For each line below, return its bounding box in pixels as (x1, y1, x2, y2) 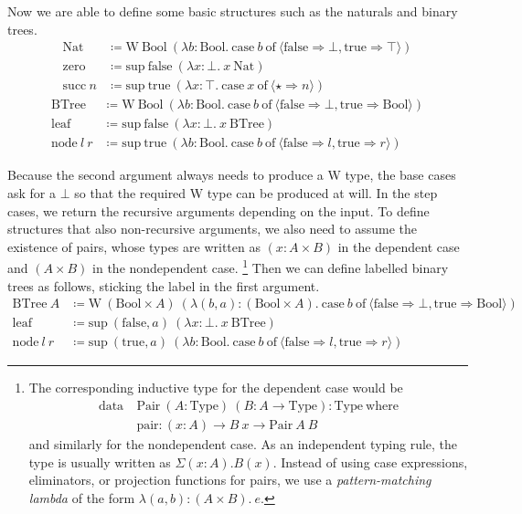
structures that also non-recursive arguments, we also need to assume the (7, 219, 417, 238)
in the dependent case (337, 236, 460, 256)
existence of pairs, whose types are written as (7, 236, 261, 256)
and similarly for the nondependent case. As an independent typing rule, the (28, 434, 458, 453)
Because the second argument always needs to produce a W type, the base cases (7, 165, 456, 184)
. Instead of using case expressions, (272, 452, 468, 471)
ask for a (7, 183, 57, 202)
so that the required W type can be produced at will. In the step (74, 183, 438, 202)
